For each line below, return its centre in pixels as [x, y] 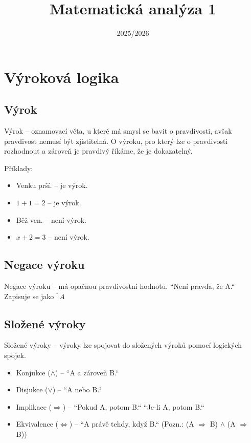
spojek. [15, 355]
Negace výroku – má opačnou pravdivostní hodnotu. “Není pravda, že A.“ [120, 286]
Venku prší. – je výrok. [52, 185]
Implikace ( [34, 406]
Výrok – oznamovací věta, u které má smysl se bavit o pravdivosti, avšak [118, 131]
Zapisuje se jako [29, 296]
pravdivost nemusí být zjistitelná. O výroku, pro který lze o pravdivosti [116, 141]
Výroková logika [62, 77]
